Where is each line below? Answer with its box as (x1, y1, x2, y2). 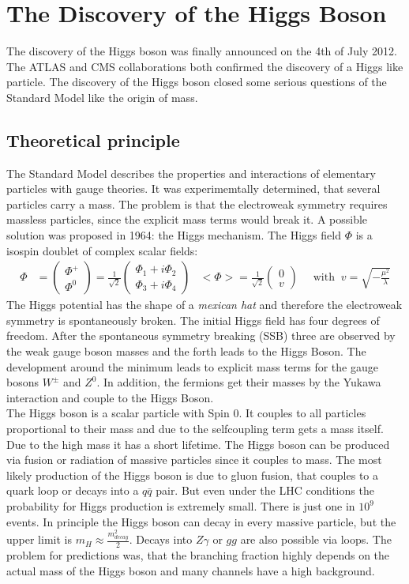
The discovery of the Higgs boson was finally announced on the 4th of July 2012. (6, 43, 397, 59)
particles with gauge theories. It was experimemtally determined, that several (6, 180, 381, 197)
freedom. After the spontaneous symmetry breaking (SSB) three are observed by (6, 327, 396, 344)
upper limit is (6, 531, 72, 548)
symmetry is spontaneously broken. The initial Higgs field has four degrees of (6, 311, 380, 328)
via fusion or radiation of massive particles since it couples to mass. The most (6, 451, 382, 468)
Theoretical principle (6, 127, 180, 152)
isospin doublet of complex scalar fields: (6, 242, 198, 258)
